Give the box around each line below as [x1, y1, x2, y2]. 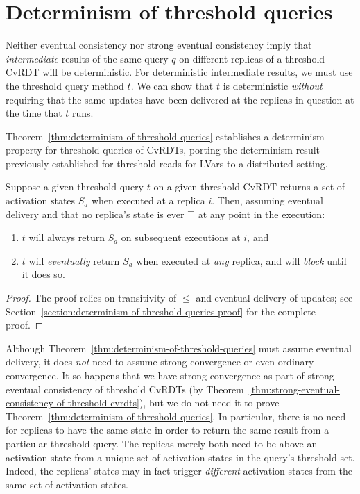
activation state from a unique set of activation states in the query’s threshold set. [6, 450, 355, 464]
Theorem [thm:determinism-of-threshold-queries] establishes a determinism [6, 129, 325, 143]
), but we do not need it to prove [139, 395, 280, 410]
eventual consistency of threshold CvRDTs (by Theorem [6, 381, 244, 396]
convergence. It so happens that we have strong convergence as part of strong [6, 368, 334, 382]
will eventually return [28, 253, 120, 267]
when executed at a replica [91, 193, 205, 208]
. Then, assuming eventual [212, 193, 323, 208]
